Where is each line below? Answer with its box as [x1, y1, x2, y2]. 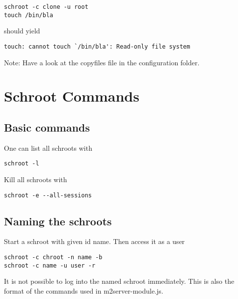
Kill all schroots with [4, 174, 67, 184]
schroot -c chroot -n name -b [4, 254, 103, 261]
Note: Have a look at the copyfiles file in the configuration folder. [4, 57, 200, 67]
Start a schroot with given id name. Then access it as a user [4, 236, 185, 246]
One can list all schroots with [4, 142, 92, 153]
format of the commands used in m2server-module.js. [4, 285, 163, 296]
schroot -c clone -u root [4, 3, 88, 10]
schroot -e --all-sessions [4, 191, 92, 199]
